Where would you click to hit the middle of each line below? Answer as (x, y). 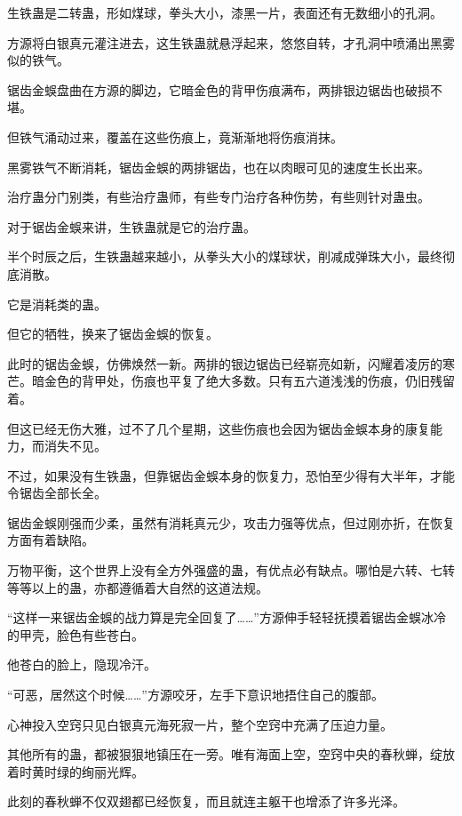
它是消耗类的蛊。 (57, 304)
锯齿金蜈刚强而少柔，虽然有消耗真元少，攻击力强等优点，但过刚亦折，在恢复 (231, 522)
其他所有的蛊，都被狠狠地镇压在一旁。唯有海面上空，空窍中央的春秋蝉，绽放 (231, 754)
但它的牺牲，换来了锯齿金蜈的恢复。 (113, 334)
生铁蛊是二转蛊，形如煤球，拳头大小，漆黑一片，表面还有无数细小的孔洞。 (225, 12)
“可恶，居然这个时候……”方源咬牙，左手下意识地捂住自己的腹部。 (195, 695)
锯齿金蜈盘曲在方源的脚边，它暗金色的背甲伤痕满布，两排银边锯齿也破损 (219, 89)
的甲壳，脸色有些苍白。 (76, 634)
